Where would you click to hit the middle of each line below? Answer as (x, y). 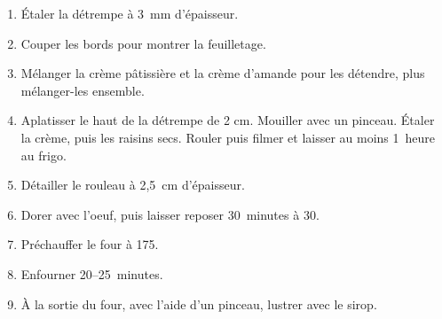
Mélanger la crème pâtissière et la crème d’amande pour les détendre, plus (223, 73)
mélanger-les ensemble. (83, 90)
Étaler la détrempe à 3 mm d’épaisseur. (130, 13)
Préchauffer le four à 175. (90, 244)
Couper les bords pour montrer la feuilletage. (143, 43)
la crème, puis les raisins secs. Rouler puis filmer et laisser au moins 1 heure (228, 137)
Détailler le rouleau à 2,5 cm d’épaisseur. (133, 185)
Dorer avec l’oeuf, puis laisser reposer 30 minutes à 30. (170, 214)
